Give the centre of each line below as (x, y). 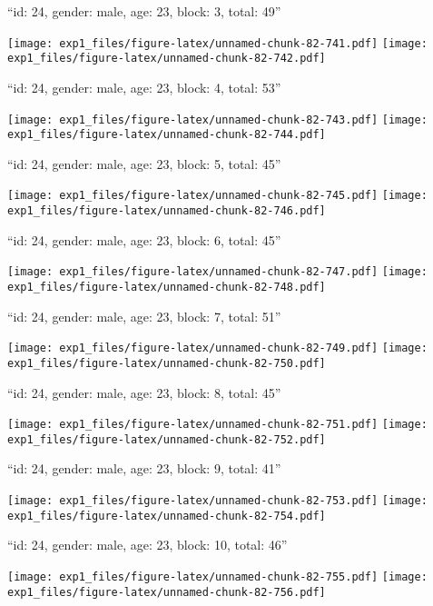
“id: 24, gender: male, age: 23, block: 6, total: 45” (144, 239)
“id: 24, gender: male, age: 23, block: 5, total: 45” (144, 163)
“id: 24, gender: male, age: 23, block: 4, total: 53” (144, 87)
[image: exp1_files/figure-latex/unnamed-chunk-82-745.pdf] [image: (217, 196)
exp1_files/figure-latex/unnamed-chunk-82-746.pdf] (167, 211)
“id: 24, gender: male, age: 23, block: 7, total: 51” (144, 316)
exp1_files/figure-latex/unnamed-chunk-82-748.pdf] (167, 287)
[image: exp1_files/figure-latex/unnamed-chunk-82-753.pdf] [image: (217, 501)
